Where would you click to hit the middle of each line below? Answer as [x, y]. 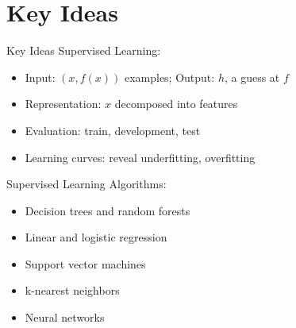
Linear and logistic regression [96, 237]
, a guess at [252, 77]
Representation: [63, 104]
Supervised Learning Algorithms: [86, 184]
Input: [40, 77]
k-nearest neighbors [72, 290]
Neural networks [65, 317]
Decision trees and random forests [108, 210]
